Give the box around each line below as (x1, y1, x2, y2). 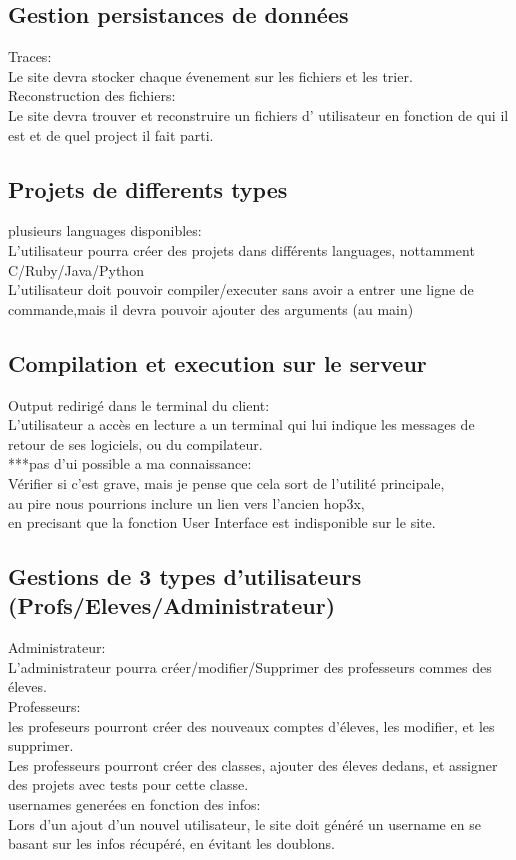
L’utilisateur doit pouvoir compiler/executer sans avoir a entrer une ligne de (8, 279, 474, 300)
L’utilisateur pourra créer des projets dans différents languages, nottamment (8, 239, 475, 260)
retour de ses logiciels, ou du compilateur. (8, 433, 263, 454)
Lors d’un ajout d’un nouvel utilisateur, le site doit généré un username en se (8, 813, 481, 834)
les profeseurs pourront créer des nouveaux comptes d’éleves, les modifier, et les (8, 715, 495, 736)
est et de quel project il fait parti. (8, 124, 214, 145)
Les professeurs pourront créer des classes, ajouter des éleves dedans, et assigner (8, 754, 498, 775)
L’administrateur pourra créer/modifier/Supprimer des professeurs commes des (8, 656, 492, 677)
